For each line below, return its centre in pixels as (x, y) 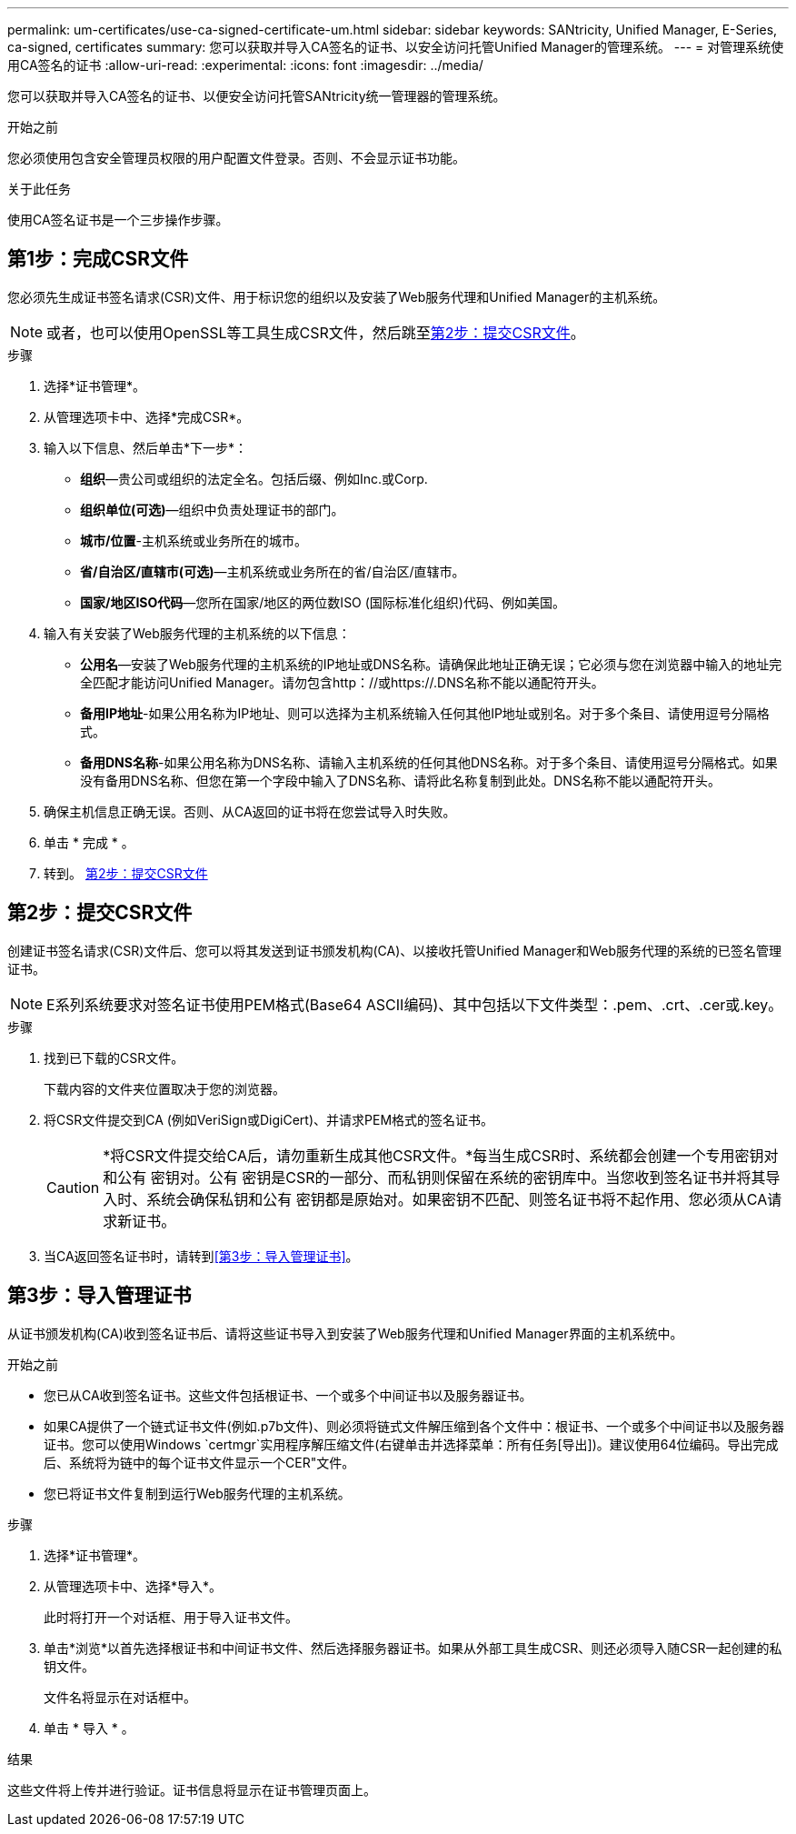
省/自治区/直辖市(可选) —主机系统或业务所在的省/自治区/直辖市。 (273, 571)
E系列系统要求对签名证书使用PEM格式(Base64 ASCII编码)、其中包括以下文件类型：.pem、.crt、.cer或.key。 (415, 1004)
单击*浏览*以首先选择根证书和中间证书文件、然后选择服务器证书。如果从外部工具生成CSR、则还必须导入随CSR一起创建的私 (413, 1648)
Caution (73, 1187)
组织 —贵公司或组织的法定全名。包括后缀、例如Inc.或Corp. (254, 478)
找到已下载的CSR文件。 (114, 1057)
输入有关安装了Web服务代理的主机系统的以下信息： (197, 633)
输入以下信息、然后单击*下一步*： (146, 447)
